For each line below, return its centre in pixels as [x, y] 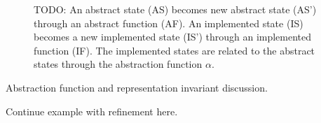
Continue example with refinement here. [92, 111]
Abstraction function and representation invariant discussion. [137, 87]
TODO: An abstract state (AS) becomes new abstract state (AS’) [175, 9]
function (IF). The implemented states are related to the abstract [175, 50]
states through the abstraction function [118, 64]
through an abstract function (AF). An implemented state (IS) [169, 23]
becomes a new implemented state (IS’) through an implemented [173, 37]
